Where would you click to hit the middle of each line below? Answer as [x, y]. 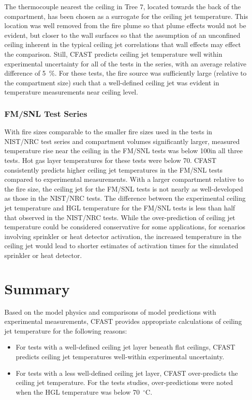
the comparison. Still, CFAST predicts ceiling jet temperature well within [113, 54]
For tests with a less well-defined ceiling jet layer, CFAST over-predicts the [127, 373]
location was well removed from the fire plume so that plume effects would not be [125, 25]
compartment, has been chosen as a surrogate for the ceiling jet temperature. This [126, 16]
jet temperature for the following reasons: [66, 330]
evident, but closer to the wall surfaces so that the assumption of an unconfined [122, 35]
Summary [37, 288]
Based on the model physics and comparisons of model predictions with [110, 312]
